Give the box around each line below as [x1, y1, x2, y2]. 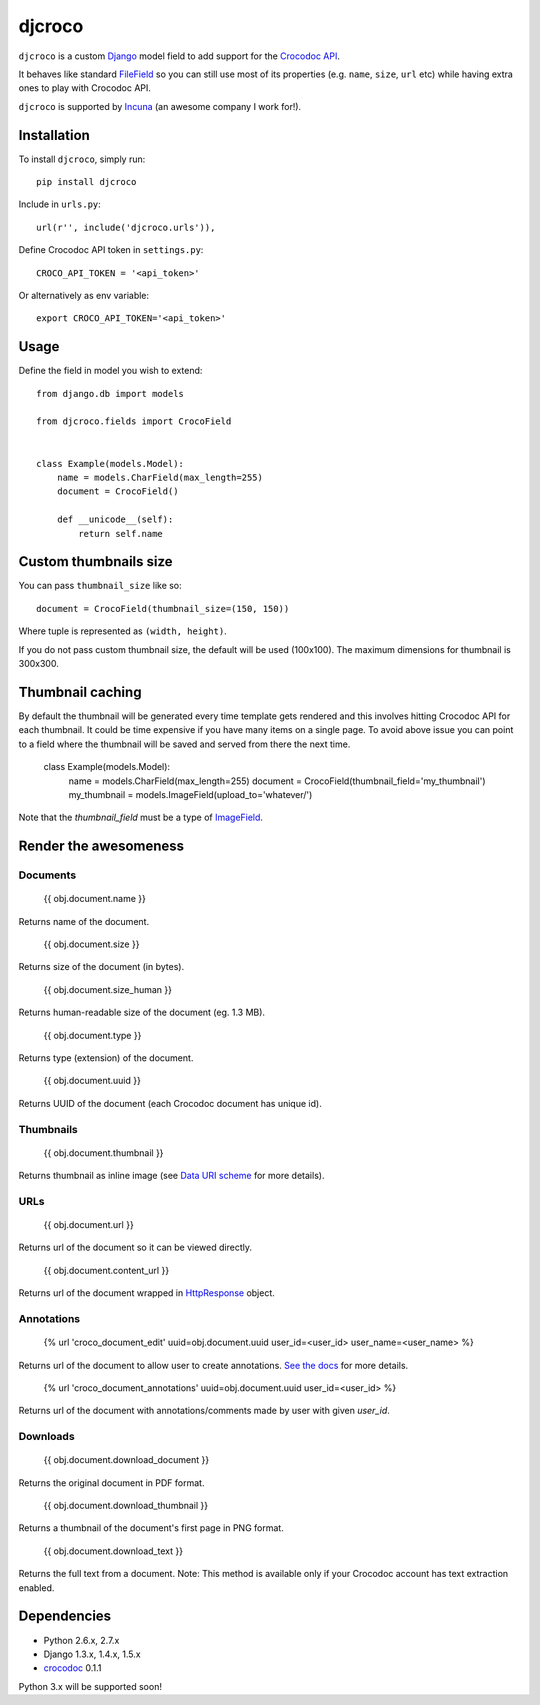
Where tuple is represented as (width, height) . [18, 625, 227, 637]
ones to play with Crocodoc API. [18, 82, 152, 94]
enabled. [18, 1581, 55, 1594]
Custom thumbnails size [18, 553, 174, 570]
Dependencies [18, 1608, 112, 1625]
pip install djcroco [36, 176, 137, 188]
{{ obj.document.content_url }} [43, 1264, 170, 1276]
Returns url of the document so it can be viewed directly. [18, 1241, 252, 1254]
